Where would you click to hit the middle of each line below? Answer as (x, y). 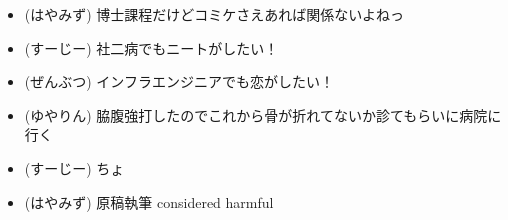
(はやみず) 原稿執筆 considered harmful (149, 201)
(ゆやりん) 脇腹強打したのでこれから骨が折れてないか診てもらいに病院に (263, 114)
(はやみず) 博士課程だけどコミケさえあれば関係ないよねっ (214, 14)
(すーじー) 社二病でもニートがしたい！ (151, 47)
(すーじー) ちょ (74, 167)
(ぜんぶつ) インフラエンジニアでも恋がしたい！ (179, 81)
